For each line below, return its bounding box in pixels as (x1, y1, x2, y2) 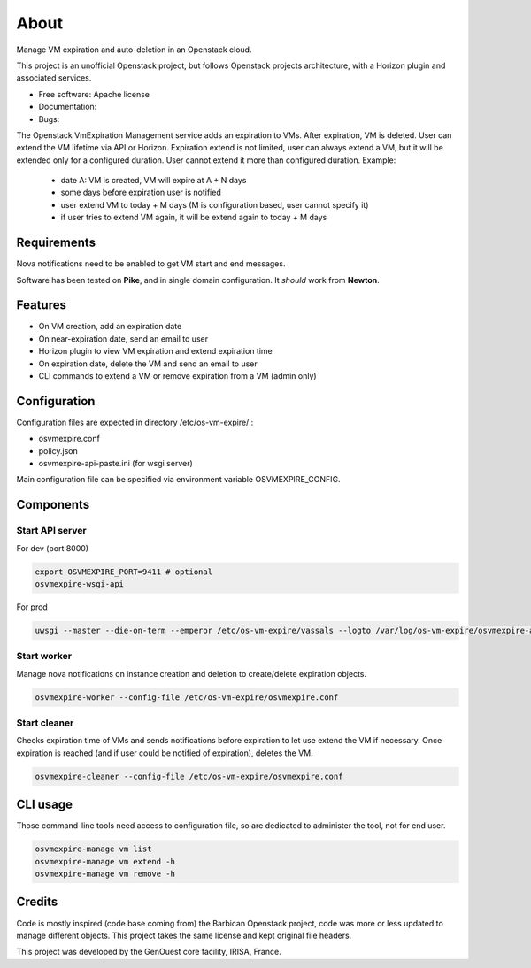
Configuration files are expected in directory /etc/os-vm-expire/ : (16, 417, 254, 427)
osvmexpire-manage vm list (35, 844, 152, 854)
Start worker (16, 650, 73, 663)
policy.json (38, 445, 79, 456)
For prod (16, 602, 48, 612)
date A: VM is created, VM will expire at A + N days (60, 175, 247, 186)
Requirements (16, 235, 96, 250)
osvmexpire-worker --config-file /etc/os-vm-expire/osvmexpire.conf (35, 692, 339, 703)
